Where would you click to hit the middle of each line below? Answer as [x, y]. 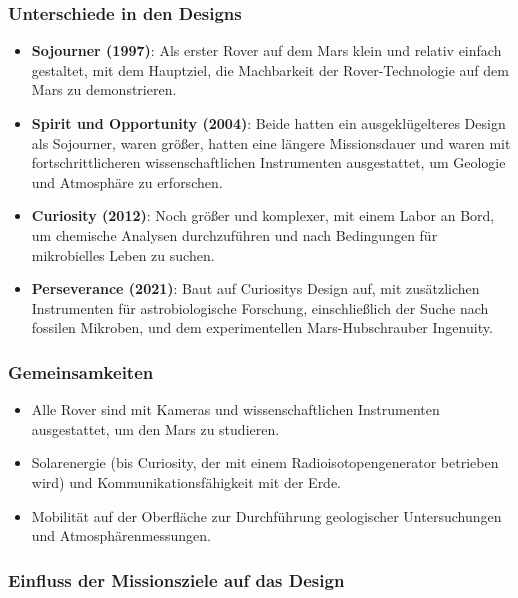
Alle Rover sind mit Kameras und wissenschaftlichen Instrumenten [235, 409]
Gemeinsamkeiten [81, 371]
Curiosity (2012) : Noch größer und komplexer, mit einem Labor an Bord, [263, 215]
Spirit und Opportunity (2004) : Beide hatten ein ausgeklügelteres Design [268, 123]
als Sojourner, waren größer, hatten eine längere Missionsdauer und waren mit [271, 142]
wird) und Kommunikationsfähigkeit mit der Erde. [186, 481]
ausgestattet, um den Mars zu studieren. [155, 428]
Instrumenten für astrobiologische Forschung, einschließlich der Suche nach [260, 307]
